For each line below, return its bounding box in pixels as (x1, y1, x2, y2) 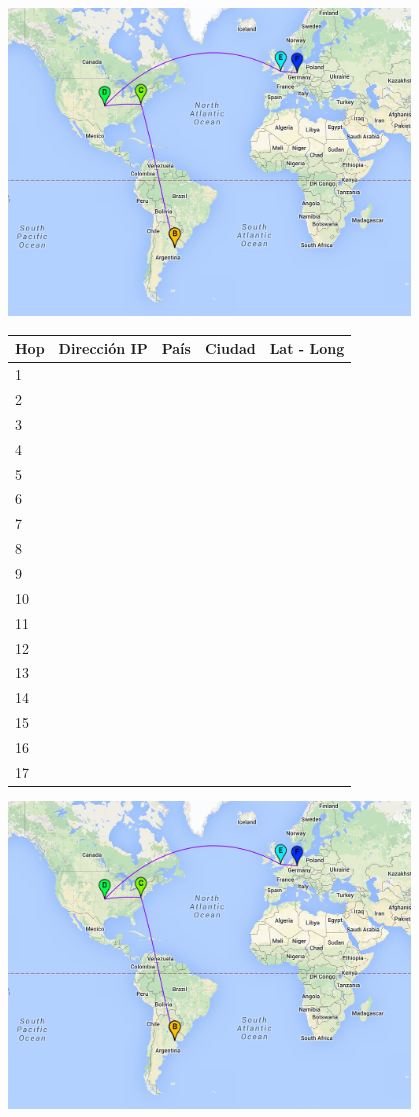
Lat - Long (269, 338, 345, 359)
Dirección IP (58, 338, 148, 359)
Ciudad (204, 338, 256, 359)
